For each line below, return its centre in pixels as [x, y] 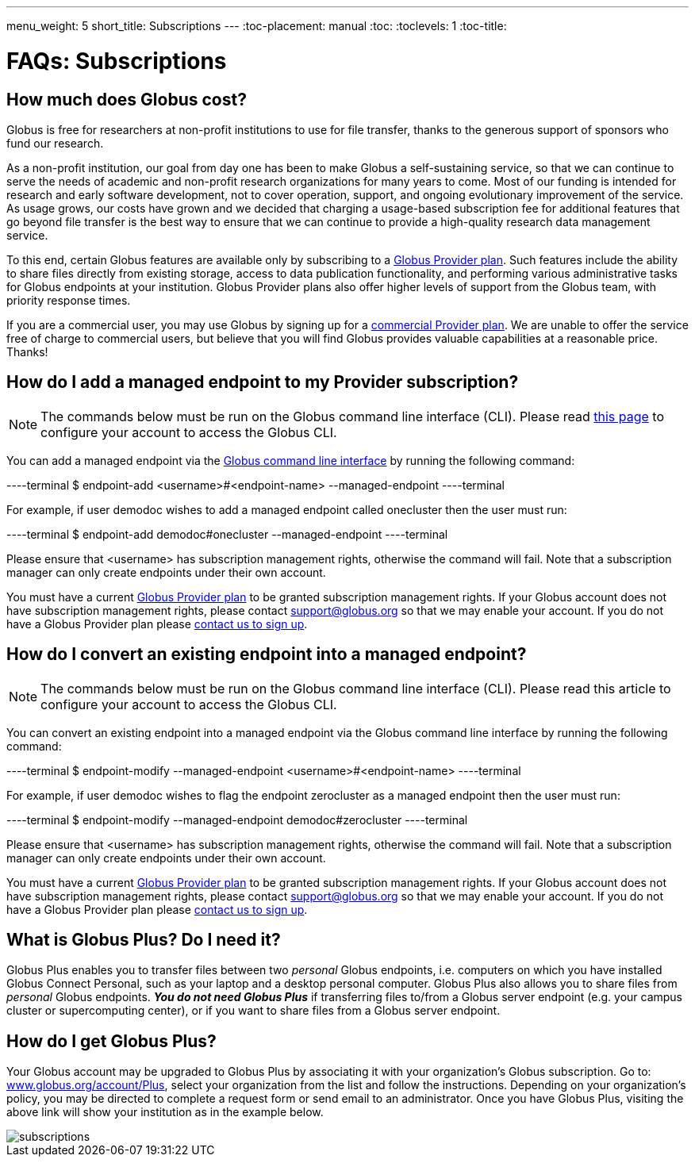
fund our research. [55, 143]
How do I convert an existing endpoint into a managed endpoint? [267, 654]
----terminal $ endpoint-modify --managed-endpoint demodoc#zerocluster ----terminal [237, 819]
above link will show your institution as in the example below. [165, 1112]
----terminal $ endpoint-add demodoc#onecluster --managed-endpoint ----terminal [227, 534]
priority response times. [69, 300]
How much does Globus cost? [127, 99]
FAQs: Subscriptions [117, 61]
